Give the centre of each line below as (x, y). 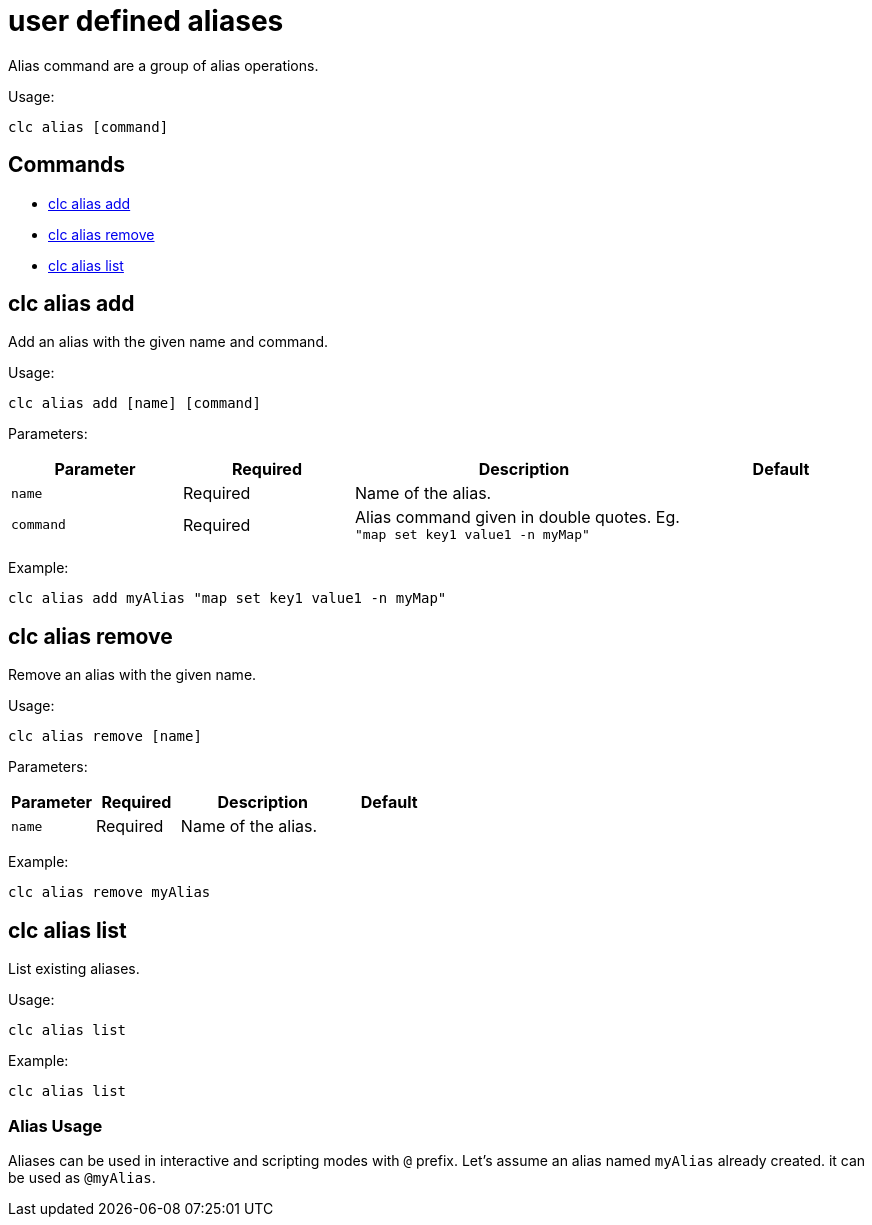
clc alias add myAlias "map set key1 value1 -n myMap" (227, 598)
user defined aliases (146, 21)
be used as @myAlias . (82, 1177)
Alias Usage (55, 1125)
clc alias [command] (88, 126)
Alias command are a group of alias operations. (163, 65)
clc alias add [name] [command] (134, 403)
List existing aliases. (74, 969)
